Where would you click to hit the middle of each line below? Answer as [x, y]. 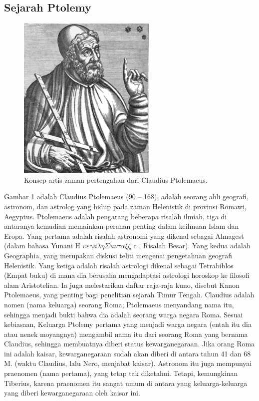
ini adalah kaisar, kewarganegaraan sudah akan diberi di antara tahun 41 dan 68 [128, 353]
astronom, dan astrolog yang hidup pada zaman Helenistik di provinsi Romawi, [125, 206]
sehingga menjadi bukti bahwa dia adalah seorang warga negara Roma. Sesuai [124, 314]
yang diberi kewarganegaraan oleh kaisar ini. [72, 393]
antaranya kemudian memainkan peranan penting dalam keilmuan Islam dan [122, 226]
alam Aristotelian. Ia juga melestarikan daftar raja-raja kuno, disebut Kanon [122, 285]
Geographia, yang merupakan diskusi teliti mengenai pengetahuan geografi [118, 255]
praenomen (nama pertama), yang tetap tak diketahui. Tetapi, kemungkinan [121, 373]
